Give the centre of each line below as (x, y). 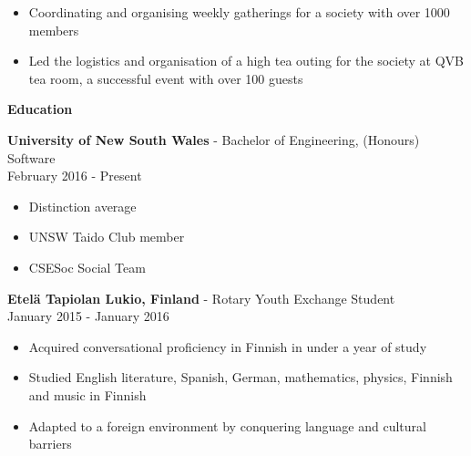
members (54, 30)
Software (31, 157)
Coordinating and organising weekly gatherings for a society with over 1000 (239, 12)
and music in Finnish (87, 394)
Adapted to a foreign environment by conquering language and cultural (227, 425)
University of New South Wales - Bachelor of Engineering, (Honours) (214, 139)
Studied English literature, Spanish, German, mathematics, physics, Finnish (241, 377)
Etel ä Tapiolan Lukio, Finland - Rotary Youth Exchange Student (201, 298)
